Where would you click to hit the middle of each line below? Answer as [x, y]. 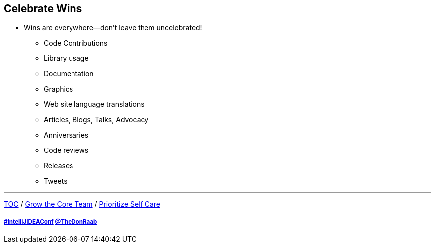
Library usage [66, 58]
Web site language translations [94, 104]
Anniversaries [66, 135]
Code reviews [66, 150]
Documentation [69, 74]
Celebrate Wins [43, 9]
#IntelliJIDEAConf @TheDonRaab [51, 222]
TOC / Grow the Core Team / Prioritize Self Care [82, 204]
